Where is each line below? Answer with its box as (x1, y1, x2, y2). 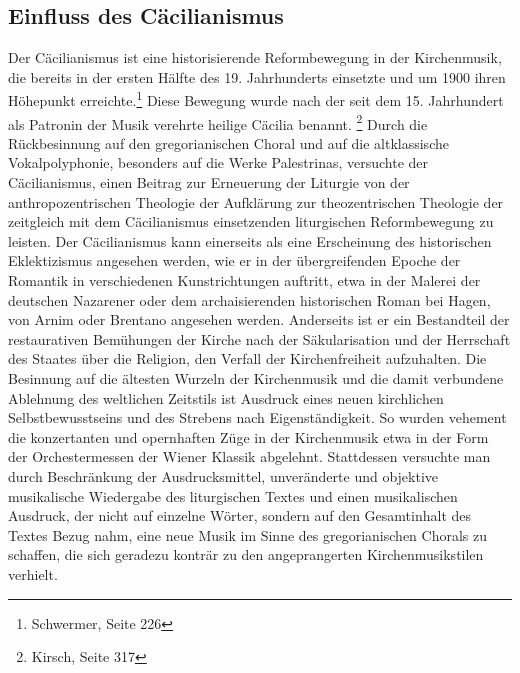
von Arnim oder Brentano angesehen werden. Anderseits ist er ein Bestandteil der (8, 309, 510, 330)
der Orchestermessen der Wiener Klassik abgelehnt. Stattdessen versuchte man (8, 446, 491, 467)
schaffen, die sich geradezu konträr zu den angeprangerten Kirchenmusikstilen (8, 544, 484, 565)
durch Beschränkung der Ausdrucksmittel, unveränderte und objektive (8, 465, 439, 486)
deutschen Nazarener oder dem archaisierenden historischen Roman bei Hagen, (8, 289, 491, 310)
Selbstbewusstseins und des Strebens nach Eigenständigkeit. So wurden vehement (8, 407, 507, 428)
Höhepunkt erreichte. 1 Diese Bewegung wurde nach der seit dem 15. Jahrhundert (8, 87, 504, 111)
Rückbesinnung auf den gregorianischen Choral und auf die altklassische (8, 132, 449, 153)
